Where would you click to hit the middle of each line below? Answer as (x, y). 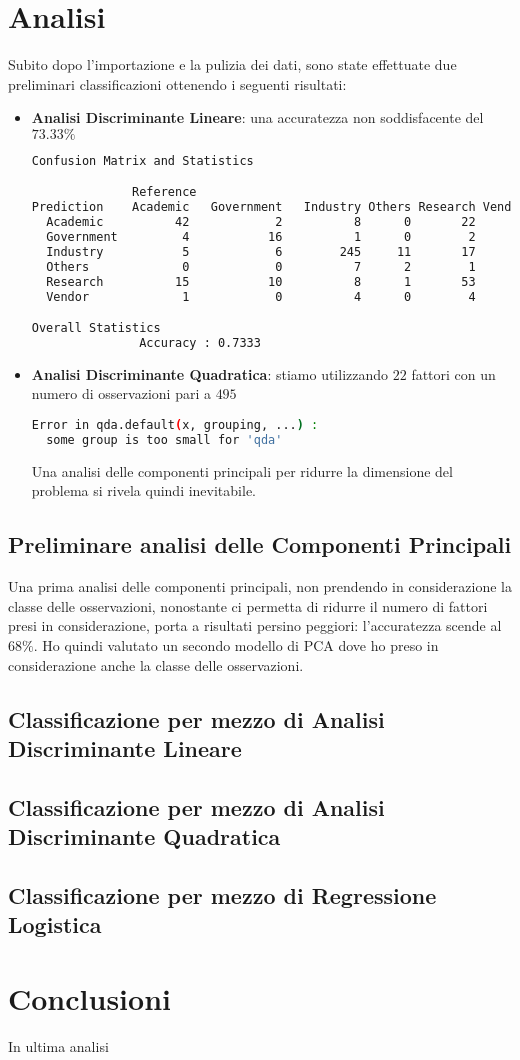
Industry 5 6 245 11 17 (261, 251)
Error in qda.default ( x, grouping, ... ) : (175, 425)
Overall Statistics (96, 328)
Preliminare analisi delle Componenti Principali (260, 544)
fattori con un (453, 373)
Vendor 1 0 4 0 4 (261, 296)
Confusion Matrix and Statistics (142, 160)
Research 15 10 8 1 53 (261, 281)
